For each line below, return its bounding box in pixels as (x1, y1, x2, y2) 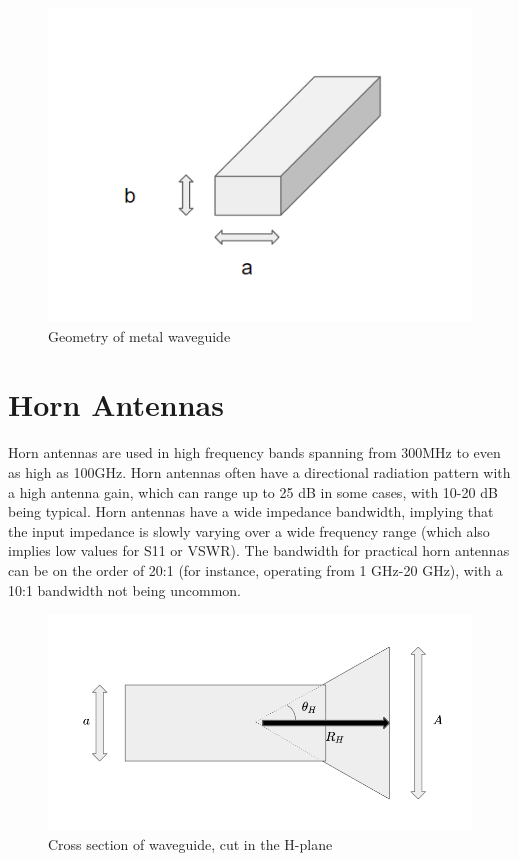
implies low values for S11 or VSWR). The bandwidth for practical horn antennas (8, 540, 510, 561)
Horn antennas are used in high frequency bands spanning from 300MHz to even (8, 442, 501, 463)
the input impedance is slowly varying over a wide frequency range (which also (8, 520, 490, 541)
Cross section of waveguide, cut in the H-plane (48, 834, 333, 855)
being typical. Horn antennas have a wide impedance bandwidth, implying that (8, 501, 494, 522)
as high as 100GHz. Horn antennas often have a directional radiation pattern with (8, 462, 511, 482)
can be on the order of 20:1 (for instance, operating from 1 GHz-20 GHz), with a (8, 559, 503, 580)
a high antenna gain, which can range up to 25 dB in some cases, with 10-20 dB (8, 481, 498, 502)
